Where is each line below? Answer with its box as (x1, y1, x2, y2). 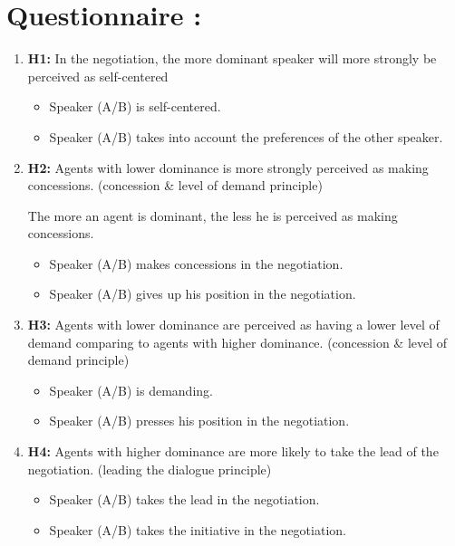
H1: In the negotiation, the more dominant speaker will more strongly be (27, 49, 437, 68)
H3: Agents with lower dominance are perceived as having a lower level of (27, 315, 440, 334)
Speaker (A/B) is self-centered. (49, 97, 221, 116)
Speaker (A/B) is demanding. (49, 380, 213, 399)
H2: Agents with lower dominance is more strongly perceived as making (27, 158, 429, 177)
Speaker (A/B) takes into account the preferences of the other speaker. (49, 127, 443, 146)
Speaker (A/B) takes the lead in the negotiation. (49, 490, 320, 509)
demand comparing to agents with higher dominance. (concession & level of (27, 332, 448, 351)
